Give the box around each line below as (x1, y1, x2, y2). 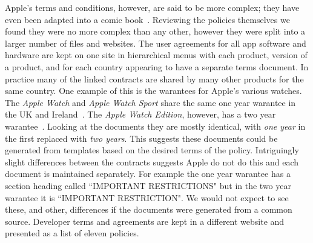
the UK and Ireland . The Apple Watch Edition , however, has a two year (5, 108, 276, 121)
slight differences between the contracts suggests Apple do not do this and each (5, 155, 299, 168)
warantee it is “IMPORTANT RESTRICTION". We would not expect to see (5, 191, 289, 204)
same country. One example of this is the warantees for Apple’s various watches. (5, 84, 302, 97)
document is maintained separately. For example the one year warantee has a (5, 167, 291, 180)
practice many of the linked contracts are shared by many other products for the (5, 72, 304, 85)
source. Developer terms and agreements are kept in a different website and (5, 215, 285, 227)
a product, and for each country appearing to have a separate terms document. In (5, 60, 309, 73)
